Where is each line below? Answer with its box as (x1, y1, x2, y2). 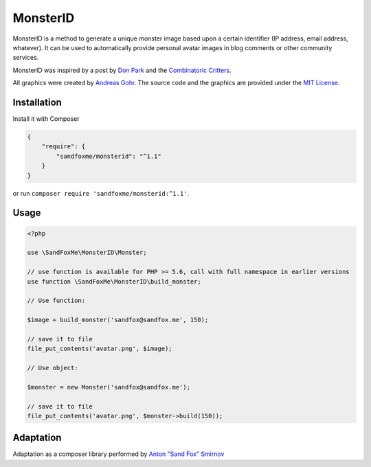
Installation (12, 96, 62, 108)
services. (12, 54, 39, 62)
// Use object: (27, 364, 78, 372)
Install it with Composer (12, 115, 80, 123)
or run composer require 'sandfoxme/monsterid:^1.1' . (12, 189, 189, 197)
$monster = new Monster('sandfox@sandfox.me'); (27, 383, 190, 391)
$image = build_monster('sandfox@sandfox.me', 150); (27, 316, 209, 324)
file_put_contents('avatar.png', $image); (27, 345, 172, 353)
